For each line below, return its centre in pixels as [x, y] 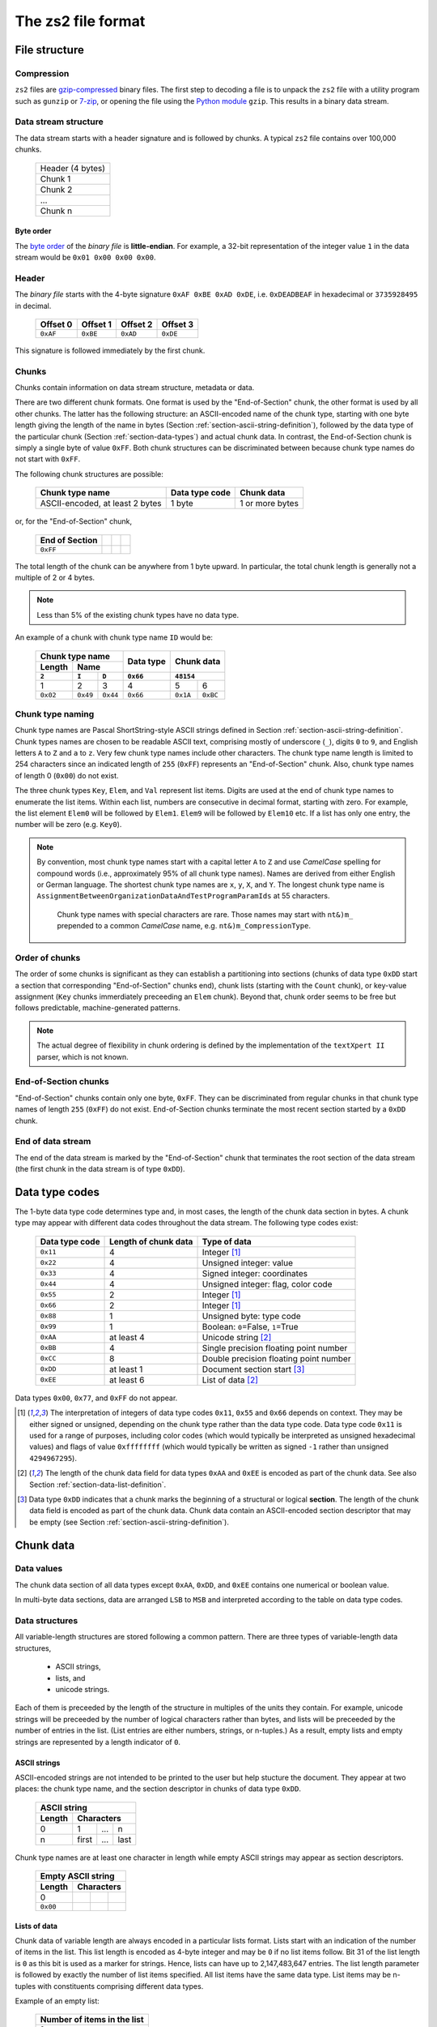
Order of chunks [48, 958]
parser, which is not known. [83, 1056]
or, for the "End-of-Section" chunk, [74, 521]
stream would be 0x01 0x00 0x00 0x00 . [86, 257]
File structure [49, 50]
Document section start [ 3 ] [253, 1369]
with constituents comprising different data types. [121, 1986]
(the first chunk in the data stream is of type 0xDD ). [100, 1169]
